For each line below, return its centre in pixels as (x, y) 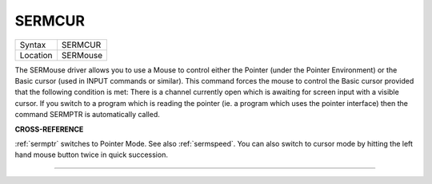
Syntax (33, 45)
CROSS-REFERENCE (49, 129)
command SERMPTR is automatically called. (87, 115)
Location (36, 55)
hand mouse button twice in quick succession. (91, 155)
